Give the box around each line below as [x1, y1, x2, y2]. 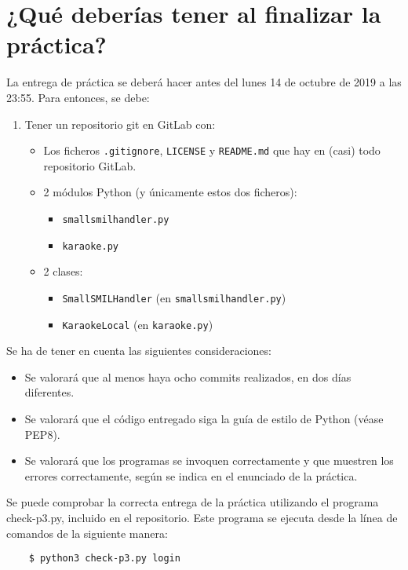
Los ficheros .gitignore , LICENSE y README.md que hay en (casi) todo [43, 142, 381, 159]
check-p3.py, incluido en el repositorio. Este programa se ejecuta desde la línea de [6, 509, 398, 525]
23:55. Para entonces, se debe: [6, 89, 150, 105]
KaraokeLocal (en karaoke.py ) [62, 316, 213, 332]
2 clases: [43, 263, 83, 280]
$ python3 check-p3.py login [28, 553, 180, 565]
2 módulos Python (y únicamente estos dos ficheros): [43, 184, 297, 200]
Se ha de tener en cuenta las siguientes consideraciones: [6, 342, 271, 359]
